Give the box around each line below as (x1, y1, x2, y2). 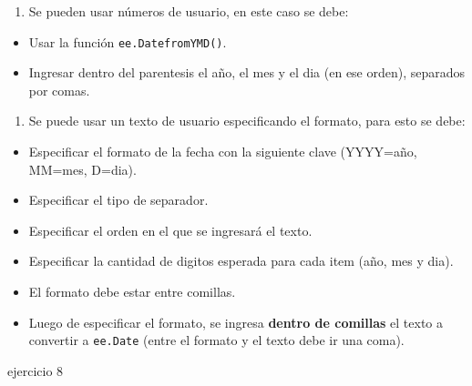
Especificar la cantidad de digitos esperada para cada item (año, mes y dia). (28, 251, 454, 270)
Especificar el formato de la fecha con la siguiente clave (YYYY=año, (28, 142, 417, 161)
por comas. (28, 80, 90, 99)
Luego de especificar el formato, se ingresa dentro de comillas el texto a (28, 312, 444, 331)
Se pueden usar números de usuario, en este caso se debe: (28, 2, 349, 20)
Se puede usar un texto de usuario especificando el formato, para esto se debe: (28, 111, 466, 130)
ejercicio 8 (7, 361, 64, 380)
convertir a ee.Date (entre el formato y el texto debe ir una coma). (28, 330, 405, 350)
